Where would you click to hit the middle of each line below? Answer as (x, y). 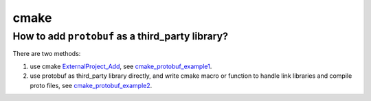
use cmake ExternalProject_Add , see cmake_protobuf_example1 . (121, 66)
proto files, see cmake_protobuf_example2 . (91, 85)
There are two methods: (47, 54)
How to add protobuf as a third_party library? (121, 36)
